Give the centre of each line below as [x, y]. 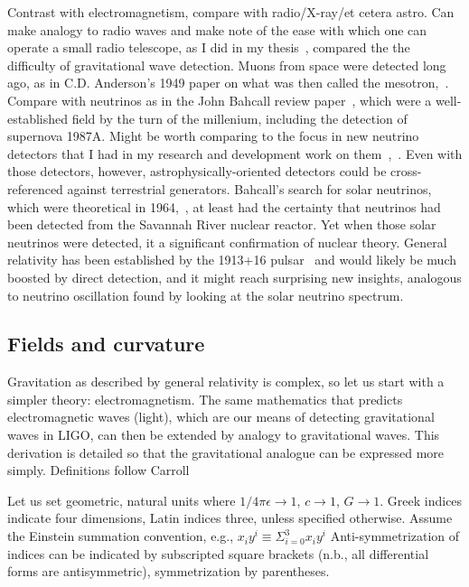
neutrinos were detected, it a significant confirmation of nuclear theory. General [227, 242]
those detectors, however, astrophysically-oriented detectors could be [197, 171]
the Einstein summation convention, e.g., [121, 536]
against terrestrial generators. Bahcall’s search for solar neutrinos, [249, 188]
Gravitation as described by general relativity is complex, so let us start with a [226, 382]
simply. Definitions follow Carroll [98, 470]
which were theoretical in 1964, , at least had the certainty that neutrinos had [224, 206]
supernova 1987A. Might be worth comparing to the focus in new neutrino [213, 136]
